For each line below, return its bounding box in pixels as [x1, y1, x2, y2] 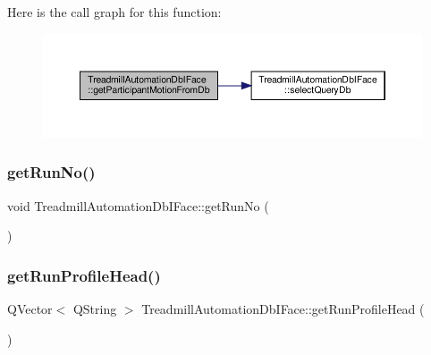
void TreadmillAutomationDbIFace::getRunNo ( [7, 196, 269, 215]
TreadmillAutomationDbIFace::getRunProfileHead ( [141, 300, 425, 318]
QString [72, 300, 117, 318]
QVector [7, 300, 53, 318]
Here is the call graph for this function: [7, 3, 222, 21]
